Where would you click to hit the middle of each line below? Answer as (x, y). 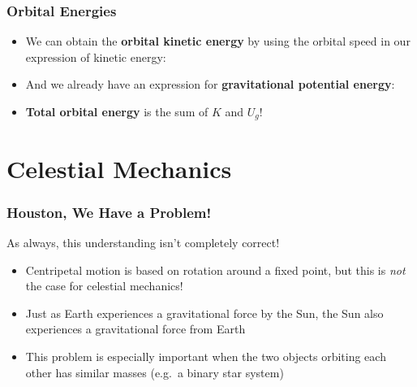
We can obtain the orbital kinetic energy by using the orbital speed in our (218, 41)
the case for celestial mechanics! (104, 286)
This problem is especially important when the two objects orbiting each (206, 357)
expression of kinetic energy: (96, 57)
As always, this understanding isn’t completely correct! (143, 243)
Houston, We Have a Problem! (109, 212)
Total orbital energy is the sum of (117, 111)
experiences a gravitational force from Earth (135, 329)
